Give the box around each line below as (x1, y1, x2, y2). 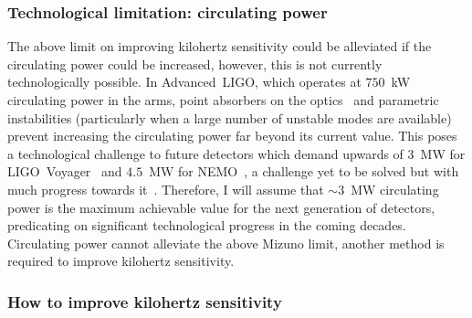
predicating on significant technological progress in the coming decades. (7, 216, 406, 235)
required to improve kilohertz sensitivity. (7, 251, 235, 270)
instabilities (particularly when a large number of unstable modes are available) (7, 108, 452, 127)
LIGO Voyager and (7, 162, 122, 181)
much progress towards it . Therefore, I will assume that (7, 179, 324, 198)
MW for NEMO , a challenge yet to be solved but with (149, 162, 459, 181)
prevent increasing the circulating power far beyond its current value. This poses (7, 126, 457, 145)
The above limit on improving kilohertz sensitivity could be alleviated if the (7, 37, 432, 56)
